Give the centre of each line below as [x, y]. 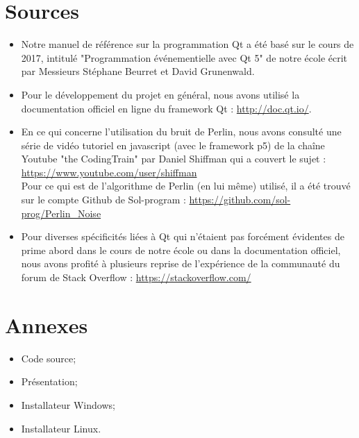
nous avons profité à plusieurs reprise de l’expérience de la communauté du [181, 263]
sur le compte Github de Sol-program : [103, 200]
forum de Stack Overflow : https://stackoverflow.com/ [136, 277]
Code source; [49, 358]
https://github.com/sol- [240, 200]
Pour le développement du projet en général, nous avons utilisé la [160, 94]
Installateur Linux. [61, 428]
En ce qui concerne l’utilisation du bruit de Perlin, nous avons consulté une [181, 132]
